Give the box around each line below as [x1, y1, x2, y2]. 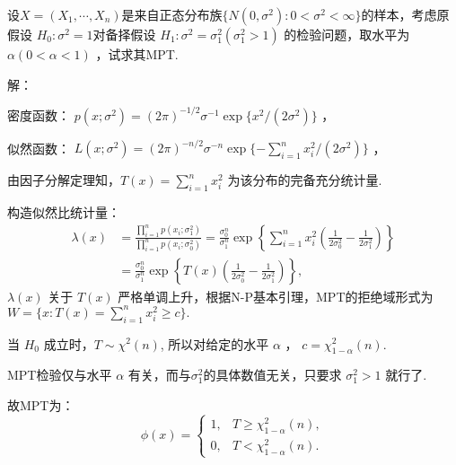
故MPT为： [7, 395, 75, 414]
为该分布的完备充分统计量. [227, 171, 382, 189]
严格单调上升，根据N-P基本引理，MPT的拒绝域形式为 [118, 286, 434, 305]
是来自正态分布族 [121, 5, 223, 23]
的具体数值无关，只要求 [203, 365, 342, 384]
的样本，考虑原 [361, 5, 450, 23]
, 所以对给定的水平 [160, 334, 269, 353]
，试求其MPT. [95, 45, 179, 63]
